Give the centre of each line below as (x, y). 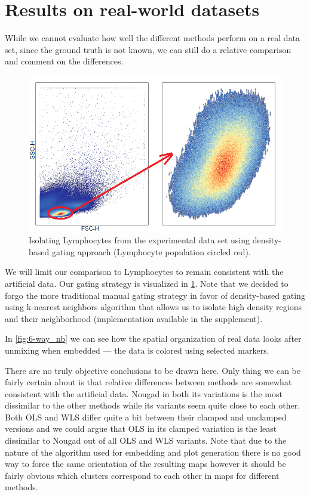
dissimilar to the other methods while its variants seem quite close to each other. (153, 405)
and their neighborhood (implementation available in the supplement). (134, 318)
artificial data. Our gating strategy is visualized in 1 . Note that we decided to (147, 283)
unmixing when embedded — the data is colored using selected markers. (137, 350)
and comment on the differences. (64, 61)
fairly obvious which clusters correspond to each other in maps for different (142, 475)
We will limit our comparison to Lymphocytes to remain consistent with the (144, 272)
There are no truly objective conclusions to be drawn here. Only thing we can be (153, 370)
